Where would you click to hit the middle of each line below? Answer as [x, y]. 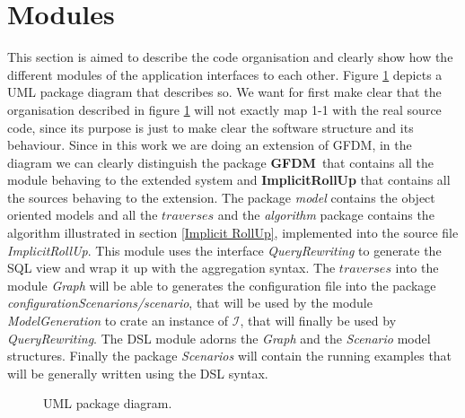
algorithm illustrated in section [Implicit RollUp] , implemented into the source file [233, 233]
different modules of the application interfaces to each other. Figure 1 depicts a [225, 74]
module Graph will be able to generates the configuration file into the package [222, 285]
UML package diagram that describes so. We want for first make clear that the [224, 92]
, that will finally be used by [318, 321]
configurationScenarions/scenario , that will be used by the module [190, 303]
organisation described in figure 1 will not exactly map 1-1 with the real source [224, 109]
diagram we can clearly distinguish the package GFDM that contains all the [221, 162]
